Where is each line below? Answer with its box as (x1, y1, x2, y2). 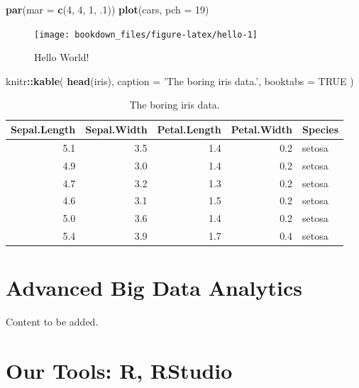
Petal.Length (157, 122, 221, 137)
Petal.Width (231, 122, 293, 137)
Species (302, 122, 339, 137)
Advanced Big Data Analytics (6, 273, 302, 302)
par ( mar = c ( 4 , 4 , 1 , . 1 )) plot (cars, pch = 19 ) (6, 2, 209, 16)
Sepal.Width (85, 122, 148, 137)
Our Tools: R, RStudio (6, 356, 233, 385)
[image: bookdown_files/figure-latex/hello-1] (34, 29, 258, 40)
